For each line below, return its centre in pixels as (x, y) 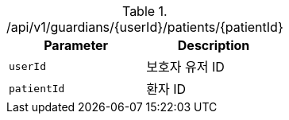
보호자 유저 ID (185, 67)
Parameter (76, 45)
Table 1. (144, 11)
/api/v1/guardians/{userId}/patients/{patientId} (145, 27)
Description (214, 45)
